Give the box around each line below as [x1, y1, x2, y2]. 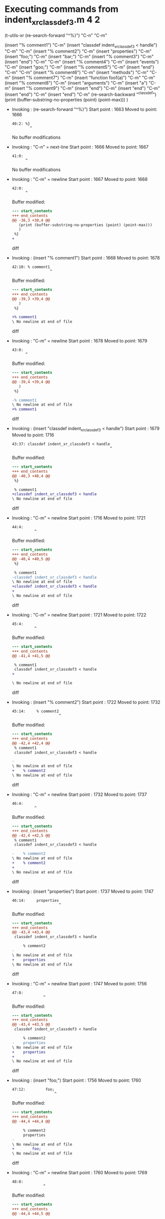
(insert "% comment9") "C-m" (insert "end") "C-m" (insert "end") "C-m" [11, 86, 160, 91]
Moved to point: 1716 [11, 432, 54, 438]
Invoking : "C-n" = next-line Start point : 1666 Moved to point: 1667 [11, 144, 149, 150]
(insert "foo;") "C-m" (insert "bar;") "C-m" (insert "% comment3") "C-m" [4, 54, 154, 60]
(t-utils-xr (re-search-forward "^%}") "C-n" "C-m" [4, 32, 107, 38]
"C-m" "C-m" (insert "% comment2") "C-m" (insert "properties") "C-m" [4, 48, 152, 54]
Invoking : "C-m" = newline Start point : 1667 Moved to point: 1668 [11, 176, 148, 182]
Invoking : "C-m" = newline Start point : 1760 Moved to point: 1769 [11, 1170, 148, 1176]
